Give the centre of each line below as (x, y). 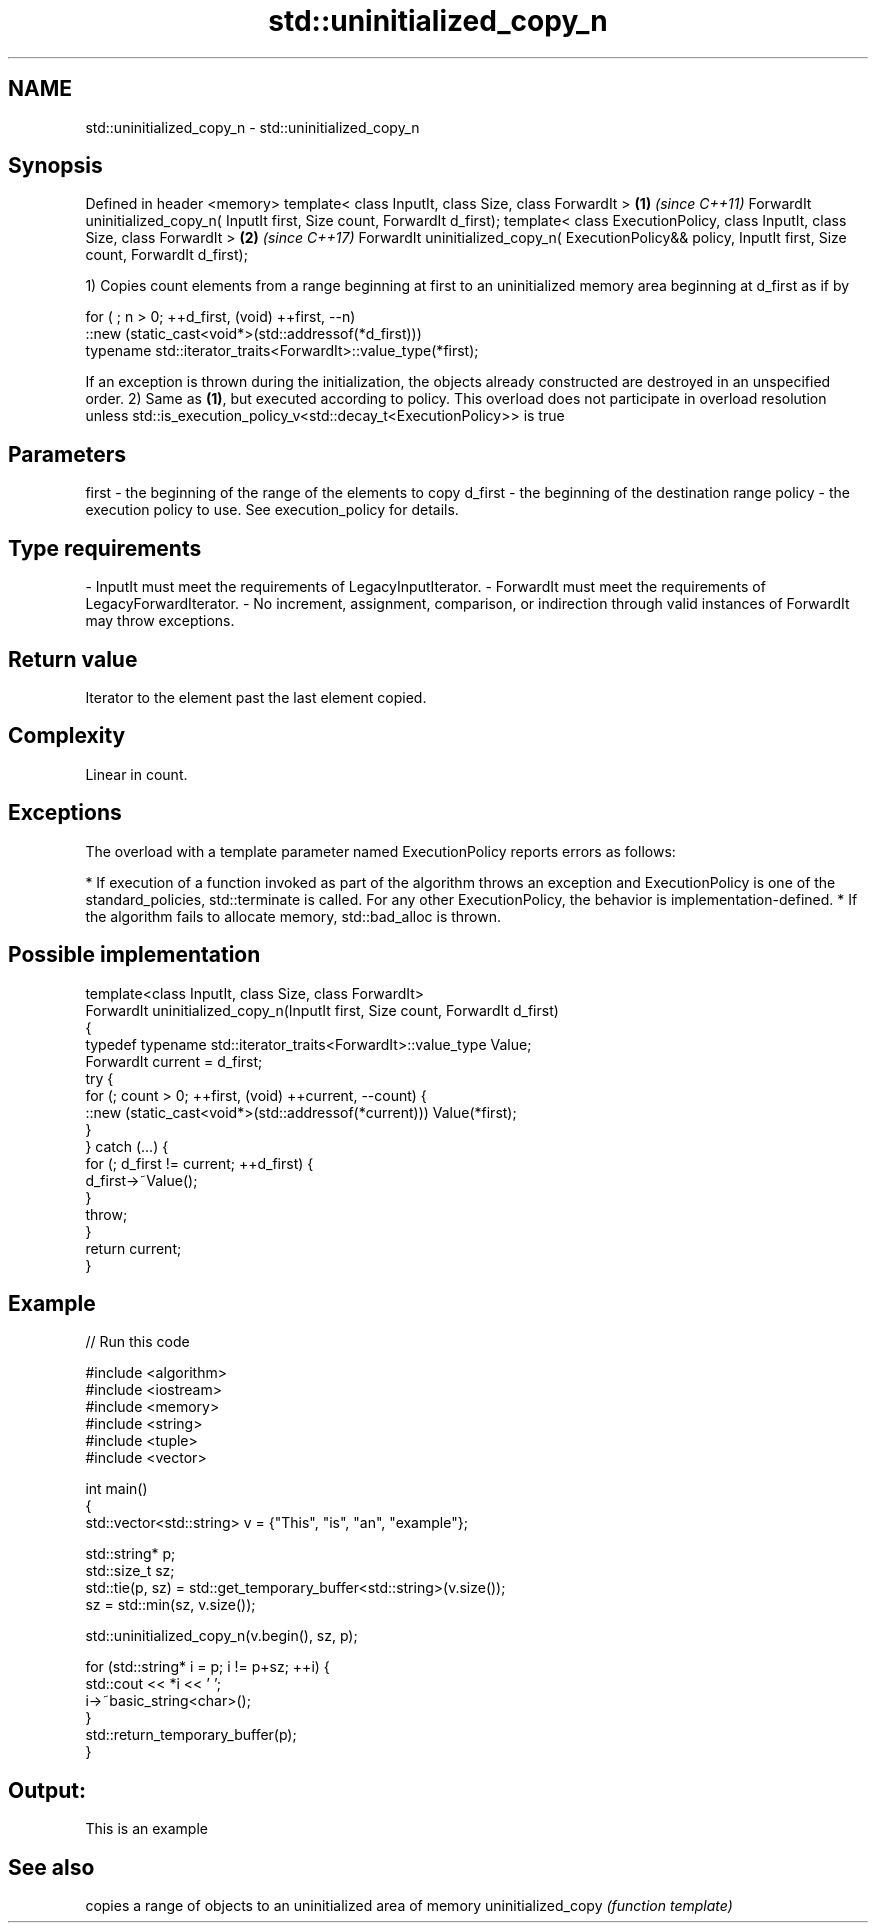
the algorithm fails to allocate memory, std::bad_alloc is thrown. (293, 916)
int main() (116, 1489)
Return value (73, 659)
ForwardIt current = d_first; (174, 1061)
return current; (133, 1248)
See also (51, 1867)
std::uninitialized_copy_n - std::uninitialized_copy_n (252, 127)
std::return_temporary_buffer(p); (191, 1735)
